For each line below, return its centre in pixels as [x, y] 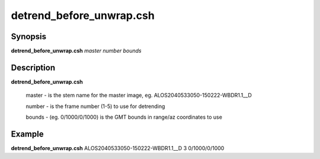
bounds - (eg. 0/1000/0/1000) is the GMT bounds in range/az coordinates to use [124, 117]
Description [33, 67]
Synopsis [29, 36]
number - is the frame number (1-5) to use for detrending [95, 106]
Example [27, 134]
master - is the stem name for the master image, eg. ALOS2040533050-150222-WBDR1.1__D [139, 96]
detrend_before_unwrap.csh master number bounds [76, 51]
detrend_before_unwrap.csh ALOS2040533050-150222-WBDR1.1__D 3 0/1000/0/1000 [118, 148]
